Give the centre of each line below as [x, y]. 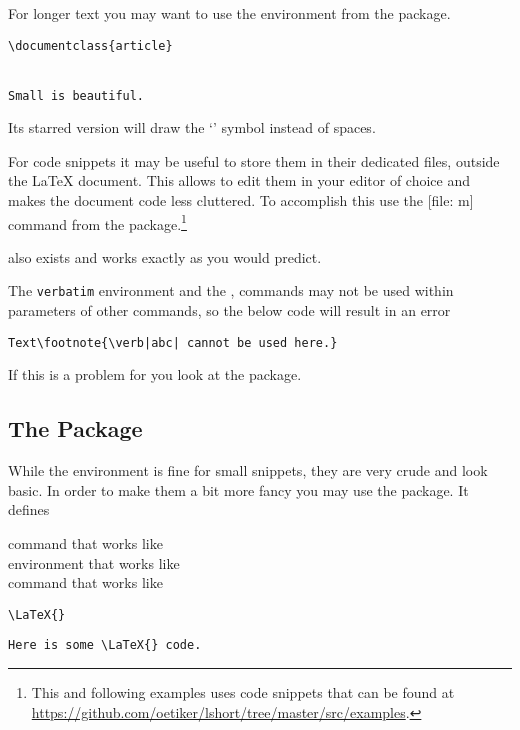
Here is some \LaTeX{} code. [105, 645]
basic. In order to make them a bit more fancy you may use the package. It [238, 489]
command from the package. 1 [97, 222]
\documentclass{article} [90, 45]
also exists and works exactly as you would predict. [165, 256]
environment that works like [94, 562]
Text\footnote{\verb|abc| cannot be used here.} [173, 342]
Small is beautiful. [76, 95]
